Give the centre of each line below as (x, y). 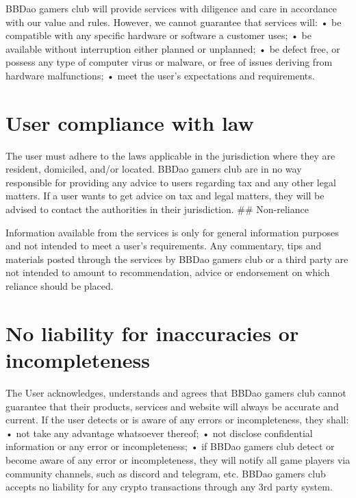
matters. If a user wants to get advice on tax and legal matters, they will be (165, 196)
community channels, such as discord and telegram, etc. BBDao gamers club (166, 473)
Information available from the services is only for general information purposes (172, 232)
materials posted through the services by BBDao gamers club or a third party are (177, 259)
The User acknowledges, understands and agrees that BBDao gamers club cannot (176, 392)
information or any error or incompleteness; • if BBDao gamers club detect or (170, 446)
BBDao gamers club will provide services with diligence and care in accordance (171, 8)
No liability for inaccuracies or (152, 333)
